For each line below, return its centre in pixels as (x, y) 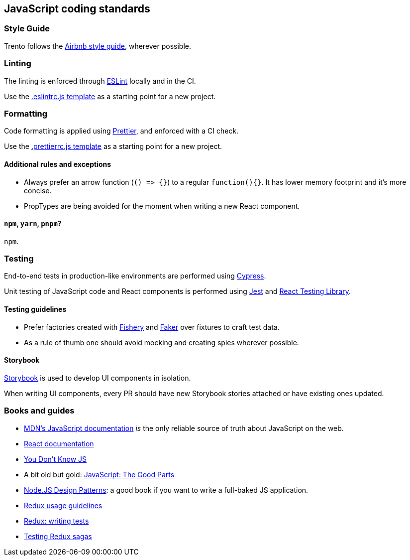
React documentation (59, 443)
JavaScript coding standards (77, 9)
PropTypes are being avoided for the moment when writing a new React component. (162, 206)
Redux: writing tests (56, 521)
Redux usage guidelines (63, 505)
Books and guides (39, 411)
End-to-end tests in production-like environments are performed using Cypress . (135, 276)
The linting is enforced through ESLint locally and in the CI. (100, 81)
